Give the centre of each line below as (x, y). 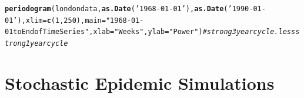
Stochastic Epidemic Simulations (140, 82)
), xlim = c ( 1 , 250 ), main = (61, 20)
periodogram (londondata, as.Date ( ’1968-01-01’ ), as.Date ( (116, 9)
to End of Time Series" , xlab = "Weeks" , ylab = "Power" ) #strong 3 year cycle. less (154, 32)
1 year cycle (47, 43)
